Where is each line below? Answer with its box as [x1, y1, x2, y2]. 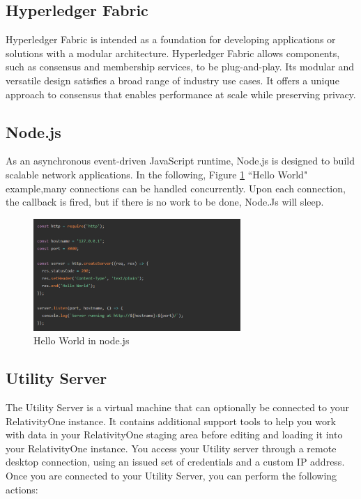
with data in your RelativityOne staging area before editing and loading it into [6, 427, 343, 442]
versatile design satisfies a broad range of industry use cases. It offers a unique [6, 72, 339, 87]
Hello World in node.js [33, 333, 130, 348]
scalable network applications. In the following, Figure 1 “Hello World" [6, 167, 308, 181]
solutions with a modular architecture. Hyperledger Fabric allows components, [6, 45, 340, 60]
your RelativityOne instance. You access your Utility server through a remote [6, 440, 337, 455]
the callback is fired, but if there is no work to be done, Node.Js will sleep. [6, 194, 324, 209]
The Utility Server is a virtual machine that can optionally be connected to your [6, 400, 349, 414]
